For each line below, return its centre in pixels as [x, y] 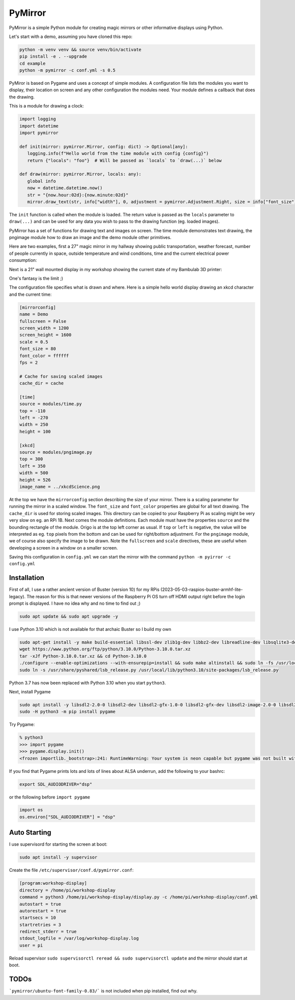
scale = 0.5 [34, 342]
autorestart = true [43, 911]
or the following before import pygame [50, 797]
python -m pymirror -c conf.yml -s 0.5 [67, 70]
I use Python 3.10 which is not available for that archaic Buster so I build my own [90, 629]
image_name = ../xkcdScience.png [60, 486]
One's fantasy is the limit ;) [36, 278]
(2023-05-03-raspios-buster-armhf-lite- [202, 589]
